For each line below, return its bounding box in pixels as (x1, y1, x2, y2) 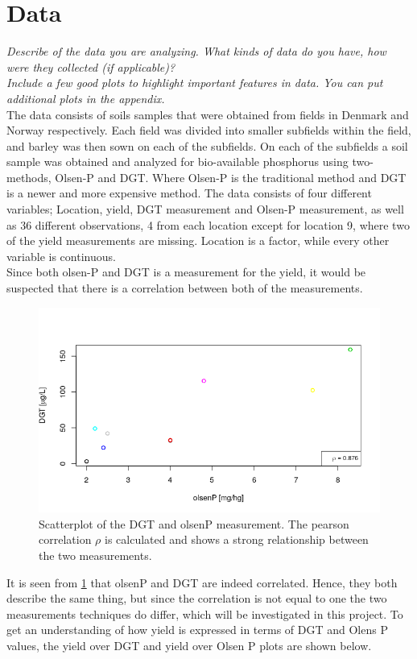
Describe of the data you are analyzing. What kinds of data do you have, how (6, 43, 386, 60)
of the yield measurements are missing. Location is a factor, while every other (6, 232, 390, 249)
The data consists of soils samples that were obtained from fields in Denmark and (6, 106, 409, 122)
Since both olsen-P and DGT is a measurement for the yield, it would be (6, 263, 366, 280)
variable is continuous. (6, 247, 116, 264)
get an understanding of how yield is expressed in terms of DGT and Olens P (6, 621, 388, 638)
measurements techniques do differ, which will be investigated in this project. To (6, 605, 403, 622)
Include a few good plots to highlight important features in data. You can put (6, 74, 383, 91)
